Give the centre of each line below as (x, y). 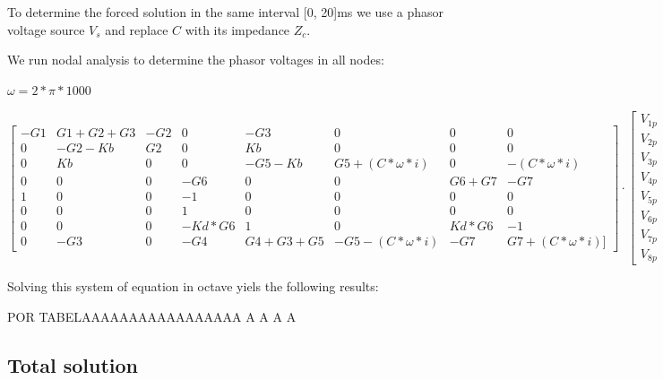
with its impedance (237, 29)
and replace (137, 29)
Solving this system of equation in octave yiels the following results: (193, 286)
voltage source (46, 29)
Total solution (73, 364)
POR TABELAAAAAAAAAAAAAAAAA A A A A (152, 316)
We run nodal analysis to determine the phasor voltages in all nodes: (196, 60)
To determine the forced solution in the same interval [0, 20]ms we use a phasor (225, 12)
